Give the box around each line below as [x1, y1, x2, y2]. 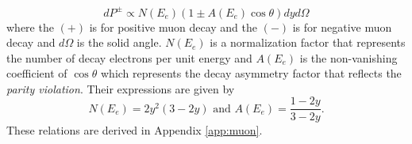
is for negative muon [292, 18, 392, 35]
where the [6, 18, 54, 35]
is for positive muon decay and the [89, 18, 257, 35]
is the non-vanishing [299, 49, 398, 66]
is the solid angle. [76, 34, 162, 51]
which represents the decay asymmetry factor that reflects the [100, 65, 402, 81]
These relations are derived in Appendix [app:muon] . [6, 121, 263, 138]
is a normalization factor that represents [210, 34, 406, 51]
